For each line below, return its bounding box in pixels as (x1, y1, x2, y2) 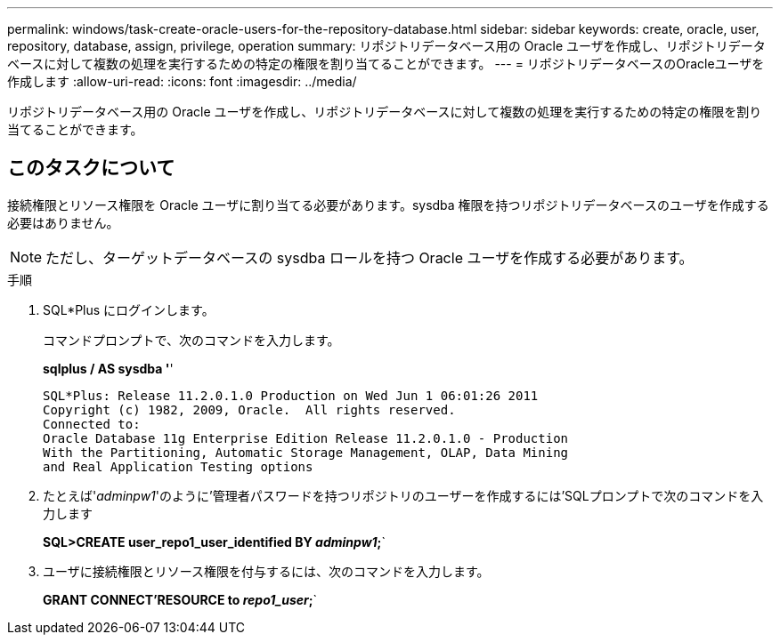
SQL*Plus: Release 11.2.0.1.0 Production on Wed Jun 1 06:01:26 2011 (43, 388, 539, 403)
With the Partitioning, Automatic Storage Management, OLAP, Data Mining (43, 445, 569, 460)
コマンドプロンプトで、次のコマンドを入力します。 (43, 332, 340, 348)
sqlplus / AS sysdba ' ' (43, 360, 174, 376)
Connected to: (43, 416, 141, 431)
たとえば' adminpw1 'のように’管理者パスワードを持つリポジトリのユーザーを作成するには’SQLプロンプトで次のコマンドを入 (43, 487, 764, 503)
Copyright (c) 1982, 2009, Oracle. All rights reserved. (43, 402, 456, 417)
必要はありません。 (7, 214, 119, 230)
